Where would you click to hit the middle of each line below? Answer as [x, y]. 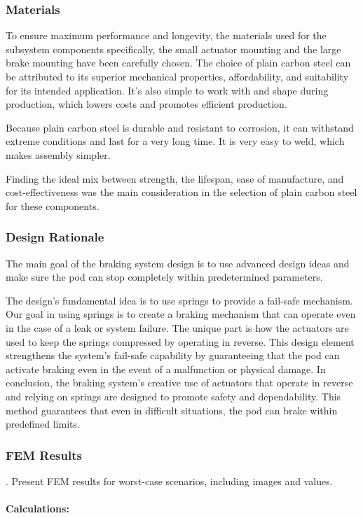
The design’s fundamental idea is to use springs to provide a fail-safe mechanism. [179, 300]
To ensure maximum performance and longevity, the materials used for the [166, 35]
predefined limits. [43, 424]
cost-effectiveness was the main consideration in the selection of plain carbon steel [181, 192]
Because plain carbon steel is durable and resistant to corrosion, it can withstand [180, 127]
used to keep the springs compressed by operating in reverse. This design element [180, 341]
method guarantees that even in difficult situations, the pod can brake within [172, 410]
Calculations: [37, 509]
